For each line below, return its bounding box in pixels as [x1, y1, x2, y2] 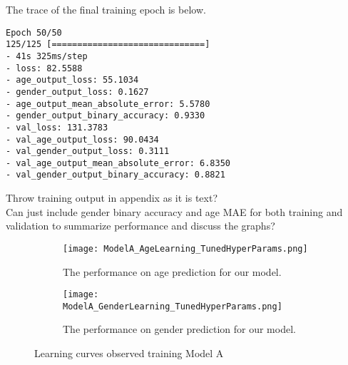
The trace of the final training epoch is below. [6, 2, 206, 16]
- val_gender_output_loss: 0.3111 [6, 146, 170, 157]
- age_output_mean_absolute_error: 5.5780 [6, 98, 210, 109]
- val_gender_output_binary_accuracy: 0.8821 [6, 170, 225, 180]
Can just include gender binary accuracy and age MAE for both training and [6, 204, 343, 219]
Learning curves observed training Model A [34, 346, 224, 361]
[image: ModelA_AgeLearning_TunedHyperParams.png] [63, 243, 308, 254]
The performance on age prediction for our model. [63, 264, 282, 279]
